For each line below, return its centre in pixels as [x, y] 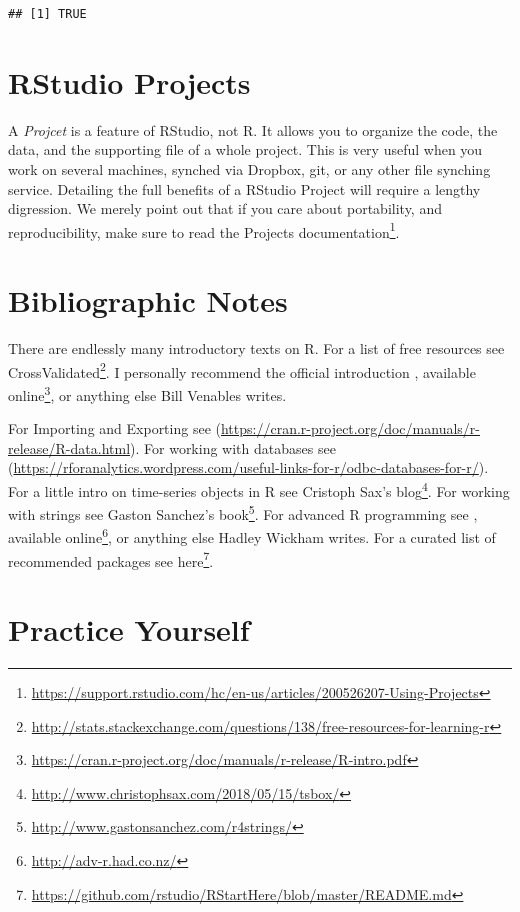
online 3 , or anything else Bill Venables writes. [147, 393]
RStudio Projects [129, 81]
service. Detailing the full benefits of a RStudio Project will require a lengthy [244, 188]
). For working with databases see [233, 447]
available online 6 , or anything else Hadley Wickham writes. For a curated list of [252, 536]
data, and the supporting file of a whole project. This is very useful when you [245, 149]
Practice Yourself [129, 629]
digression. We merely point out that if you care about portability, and [225, 208]
